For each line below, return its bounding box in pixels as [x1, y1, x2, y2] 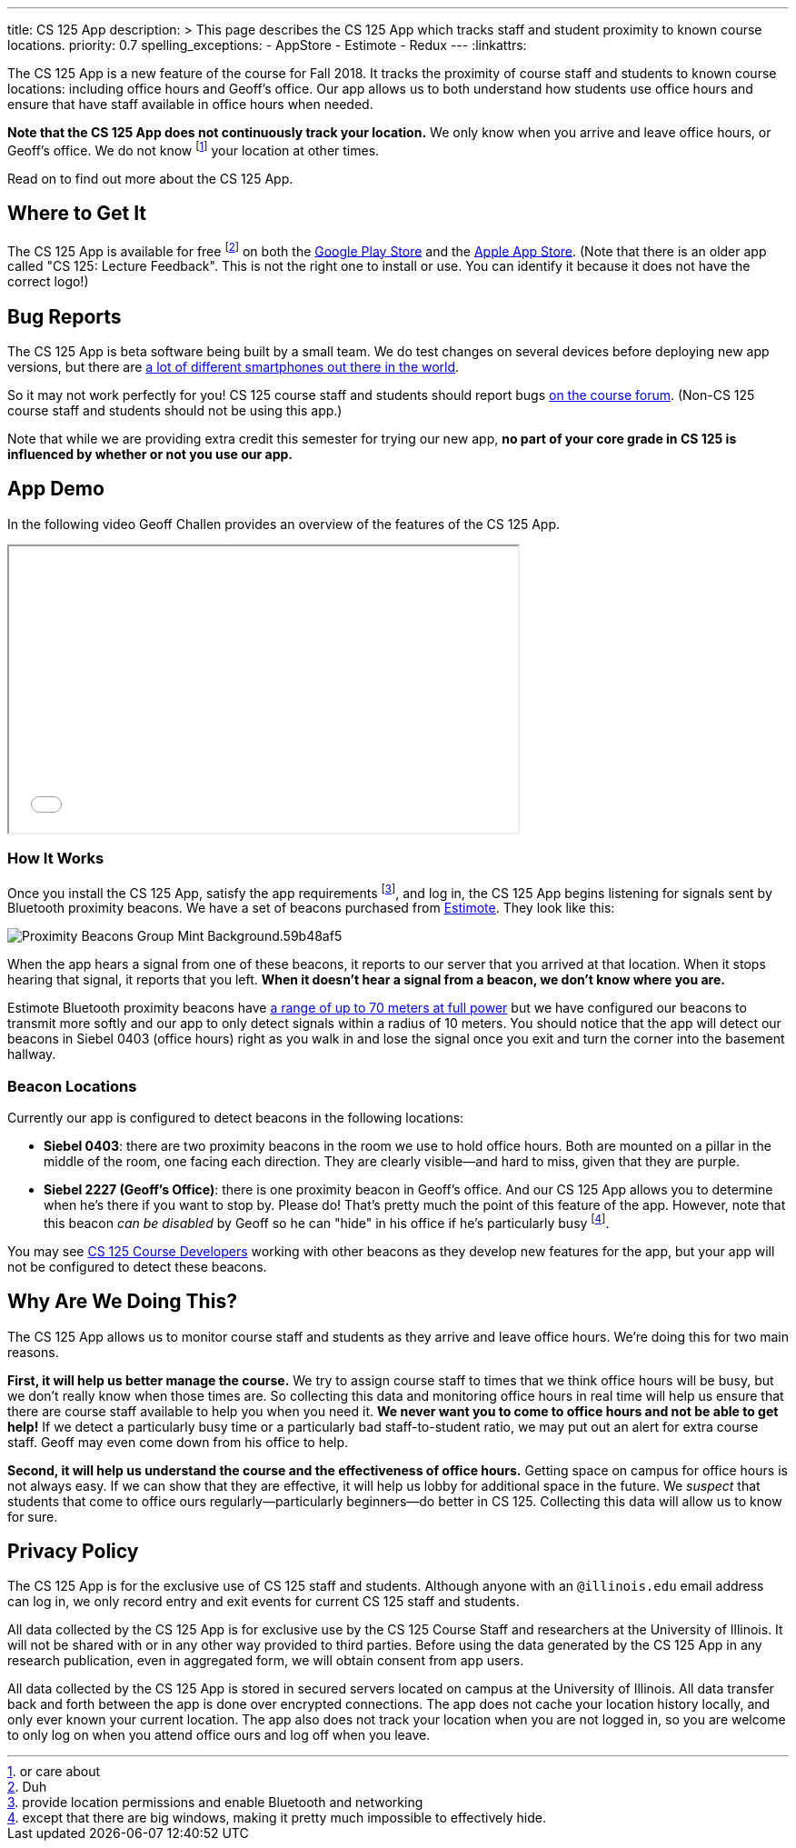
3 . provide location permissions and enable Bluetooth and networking [7, 1794, 423, 1811]
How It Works [7, 849, 104, 868]
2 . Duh [7, 1779, 47, 1795]
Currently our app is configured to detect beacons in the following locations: [7, 1110, 464, 1125]
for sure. [7, 1508, 58, 1524]
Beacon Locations [7, 1076, 137, 1095]
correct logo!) [7, 274, 89, 290]
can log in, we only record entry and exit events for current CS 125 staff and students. [7, 1593, 520, 1610]
